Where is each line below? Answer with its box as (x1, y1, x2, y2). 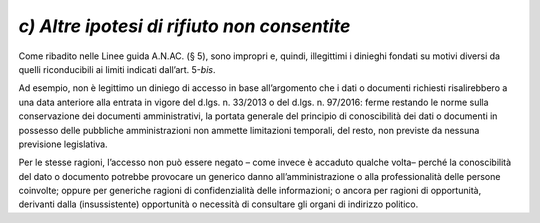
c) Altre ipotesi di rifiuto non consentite (18, 15, 351, 37)
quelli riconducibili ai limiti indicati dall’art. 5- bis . (18, 63, 216, 75)
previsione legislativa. (18, 138, 109, 150)
